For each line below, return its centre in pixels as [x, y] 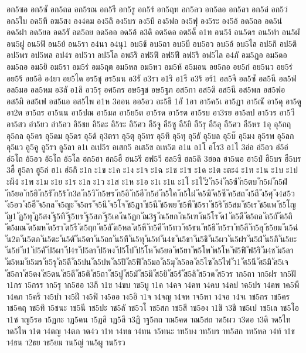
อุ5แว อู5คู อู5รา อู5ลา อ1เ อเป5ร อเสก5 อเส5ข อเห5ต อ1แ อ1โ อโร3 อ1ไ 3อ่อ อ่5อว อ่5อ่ [147, 147]
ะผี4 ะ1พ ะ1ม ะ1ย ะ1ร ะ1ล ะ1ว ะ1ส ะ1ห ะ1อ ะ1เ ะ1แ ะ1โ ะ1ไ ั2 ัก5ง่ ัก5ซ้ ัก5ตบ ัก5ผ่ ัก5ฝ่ [147, 181]
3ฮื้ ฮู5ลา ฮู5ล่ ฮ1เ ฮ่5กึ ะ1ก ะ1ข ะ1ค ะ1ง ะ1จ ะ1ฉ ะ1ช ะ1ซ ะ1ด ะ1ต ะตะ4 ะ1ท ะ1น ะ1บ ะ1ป [152, 170]
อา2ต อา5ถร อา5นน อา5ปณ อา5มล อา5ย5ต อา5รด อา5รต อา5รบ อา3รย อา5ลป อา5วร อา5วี [151, 112]
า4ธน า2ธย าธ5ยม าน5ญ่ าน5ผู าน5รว [66, 342]
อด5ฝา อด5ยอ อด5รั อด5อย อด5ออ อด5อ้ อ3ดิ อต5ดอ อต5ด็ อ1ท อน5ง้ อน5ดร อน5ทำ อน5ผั [153, 32]
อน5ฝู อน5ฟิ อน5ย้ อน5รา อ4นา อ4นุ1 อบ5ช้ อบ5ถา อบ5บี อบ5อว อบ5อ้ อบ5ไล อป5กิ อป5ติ [152, 43]
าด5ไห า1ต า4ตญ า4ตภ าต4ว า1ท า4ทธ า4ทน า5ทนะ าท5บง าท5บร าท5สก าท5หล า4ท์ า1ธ [151, 330]
